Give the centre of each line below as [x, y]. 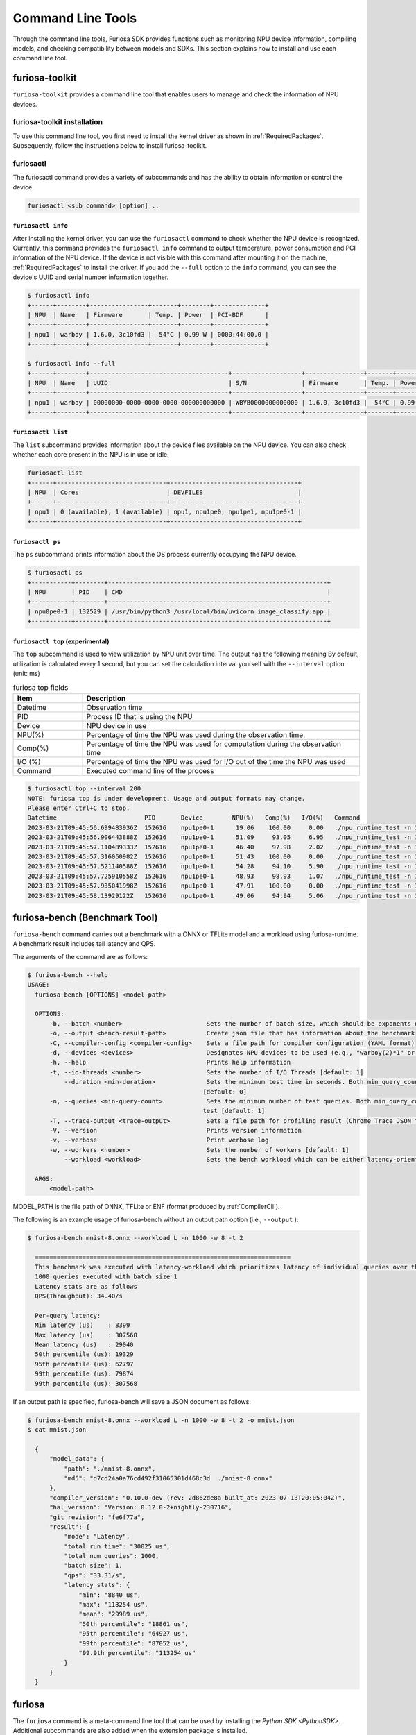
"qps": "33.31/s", [95, 1575]
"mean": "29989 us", [113, 1614]
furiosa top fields [41, 688]
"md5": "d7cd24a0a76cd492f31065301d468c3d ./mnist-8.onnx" [168, 1478]
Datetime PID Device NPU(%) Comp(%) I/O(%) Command [194, 818]
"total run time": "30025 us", [117, 1546]
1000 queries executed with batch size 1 [106, 1277]
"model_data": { [77, 1459]
